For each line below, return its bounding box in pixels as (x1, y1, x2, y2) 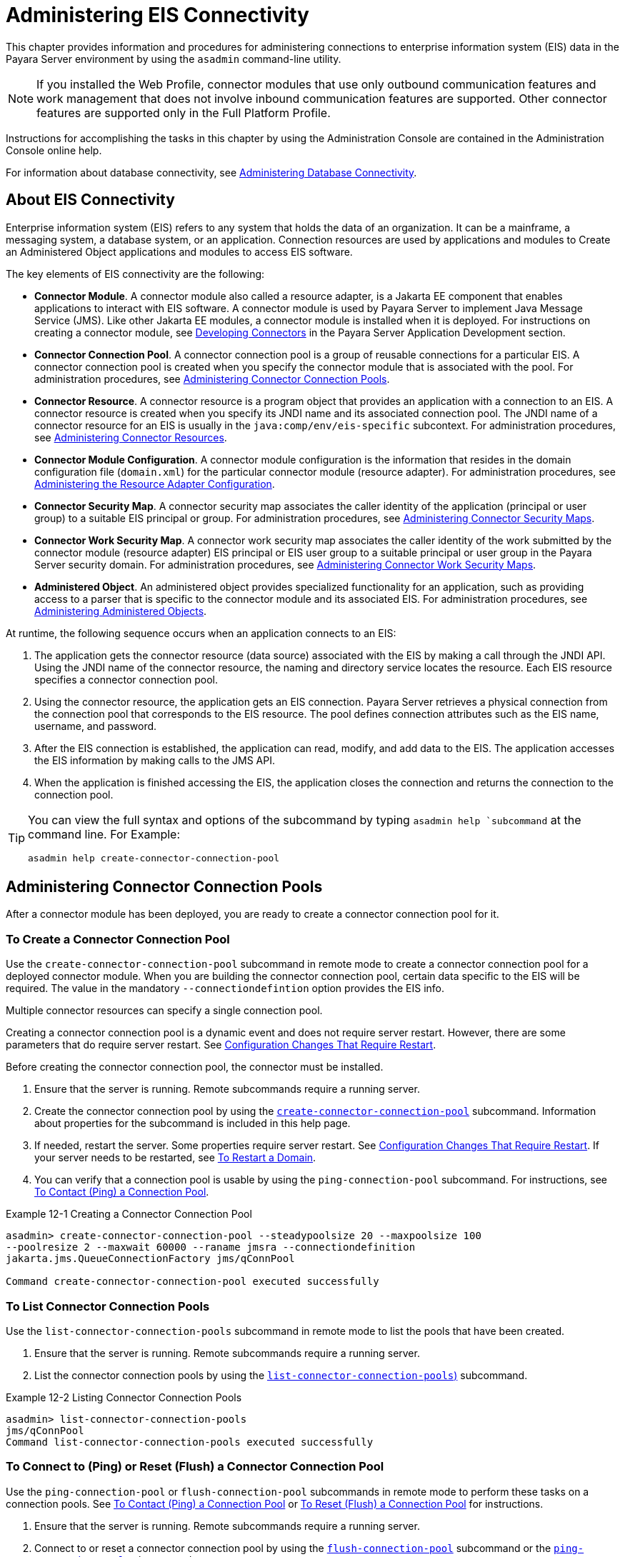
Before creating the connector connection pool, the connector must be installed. (6, 1061, 384, 1073)
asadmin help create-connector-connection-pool (28, 852, 280, 863)
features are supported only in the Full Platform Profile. (36, 105, 331, 120)
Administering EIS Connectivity (6, 3, 309, 27)
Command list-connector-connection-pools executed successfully (6, 1436, 374, 1448)
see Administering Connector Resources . (34, 431, 227, 444)
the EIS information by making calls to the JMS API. (34, 754, 275, 766)
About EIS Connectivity (6, 191, 175, 209)
